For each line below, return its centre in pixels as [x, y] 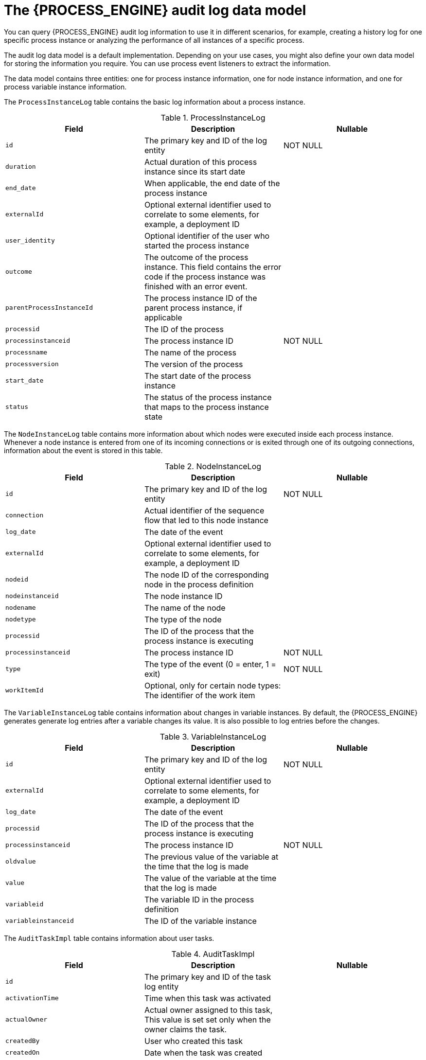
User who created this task [193, 1041]
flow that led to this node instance [206, 520]
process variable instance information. [65, 87]
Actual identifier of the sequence [204, 510]
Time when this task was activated [207, 998]
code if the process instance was [205, 276]
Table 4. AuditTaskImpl [213, 954]
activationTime [32, 998]
